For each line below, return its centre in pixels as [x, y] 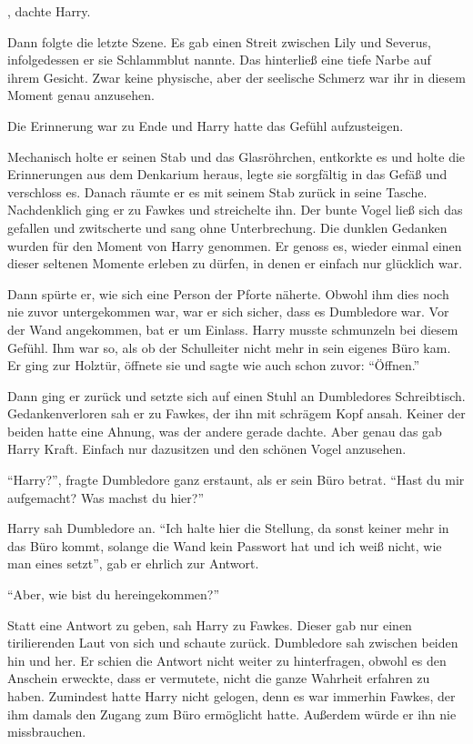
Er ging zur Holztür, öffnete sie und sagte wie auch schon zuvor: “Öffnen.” [214, 365]
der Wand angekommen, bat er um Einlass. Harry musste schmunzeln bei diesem [233, 329]
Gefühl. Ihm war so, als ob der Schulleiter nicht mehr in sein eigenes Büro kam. [229, 347]
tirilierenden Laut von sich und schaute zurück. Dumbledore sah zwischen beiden [233, 643]
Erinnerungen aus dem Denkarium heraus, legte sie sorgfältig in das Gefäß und [227, 174]
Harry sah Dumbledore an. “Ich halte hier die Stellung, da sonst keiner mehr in [228, 528]
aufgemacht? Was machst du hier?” [106, 497]
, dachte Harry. [49, 11]
